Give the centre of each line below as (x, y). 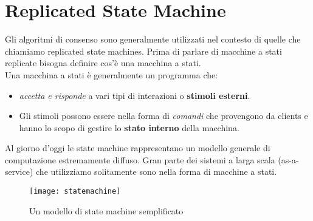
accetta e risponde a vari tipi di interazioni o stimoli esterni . (135, 95)
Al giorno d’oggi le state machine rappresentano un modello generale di (138, 148)
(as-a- (288, 159)
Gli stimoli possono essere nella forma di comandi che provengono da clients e (163, 116)
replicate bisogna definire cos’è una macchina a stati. (103, 63)
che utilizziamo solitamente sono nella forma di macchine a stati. (156, 172)
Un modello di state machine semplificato (106, 210)
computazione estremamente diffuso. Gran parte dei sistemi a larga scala (140, 159)
